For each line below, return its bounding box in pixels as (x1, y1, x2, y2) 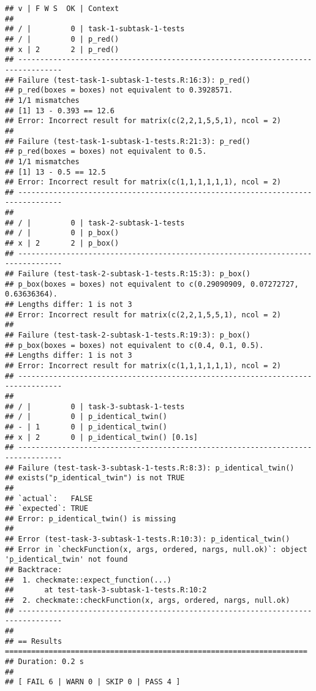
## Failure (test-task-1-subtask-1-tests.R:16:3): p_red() (5, 75, 250, 85)
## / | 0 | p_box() (5, 228, 119, 238)
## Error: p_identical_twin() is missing (5, 514, 176, 523)
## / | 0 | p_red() (5, 34, 119, 43)
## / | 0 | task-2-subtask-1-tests (5, 218, 185, 227)
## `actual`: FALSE (5, 494, 93, 503)
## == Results (5, 636, 62, 646)
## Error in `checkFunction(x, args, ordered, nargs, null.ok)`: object (5, 545, 307, 554)
